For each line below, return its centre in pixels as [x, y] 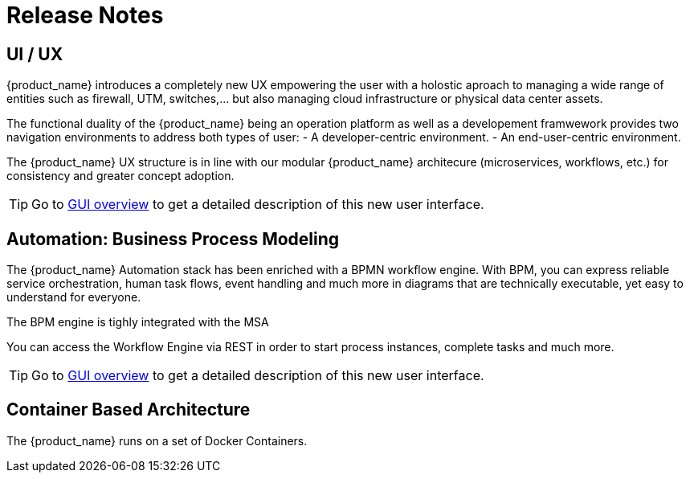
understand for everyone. [74, 297]
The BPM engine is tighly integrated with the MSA [138, 322]
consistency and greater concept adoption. [120, 176]
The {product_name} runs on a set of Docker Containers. [157, 440]
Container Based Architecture [129, 410]
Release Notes [85, 15]
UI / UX [35, 54]
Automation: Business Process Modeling [173, 239]
